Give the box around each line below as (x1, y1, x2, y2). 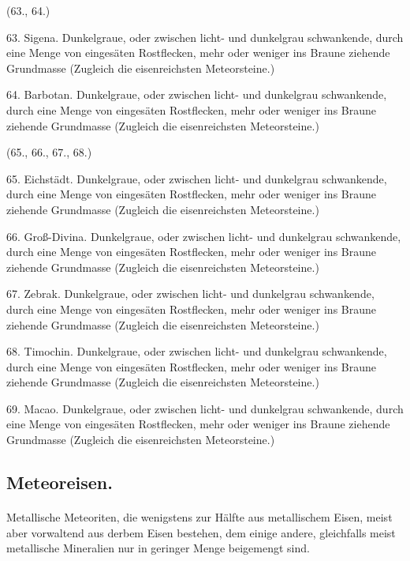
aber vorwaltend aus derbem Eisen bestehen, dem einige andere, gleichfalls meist (6, 524, 396, 540)
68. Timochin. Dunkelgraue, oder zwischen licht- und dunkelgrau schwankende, (6, 343, 387, 360)
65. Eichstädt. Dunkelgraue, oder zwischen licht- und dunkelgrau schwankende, (6, 170, 387, 186)
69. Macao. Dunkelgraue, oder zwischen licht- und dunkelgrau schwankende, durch (6, 400, 404, 416)
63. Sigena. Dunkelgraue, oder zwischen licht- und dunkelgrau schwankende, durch (6, 28, 404, 45)
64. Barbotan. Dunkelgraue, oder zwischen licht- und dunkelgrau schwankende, (6, 86, 387, 103)
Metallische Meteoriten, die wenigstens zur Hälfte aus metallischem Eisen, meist (6, 509, 393, 525)
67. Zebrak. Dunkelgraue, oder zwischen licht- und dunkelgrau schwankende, (6, 285, 375, 302)
